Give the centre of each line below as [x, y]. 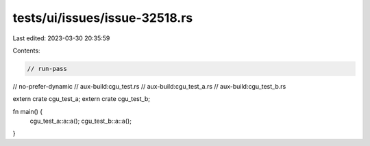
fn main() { [28, 111]
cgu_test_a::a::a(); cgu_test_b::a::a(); [81, 121]
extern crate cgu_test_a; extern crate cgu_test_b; [82, 99]
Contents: [26, 50]
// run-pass [47, 69]
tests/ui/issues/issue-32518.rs [103, 18]
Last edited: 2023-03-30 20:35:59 [61, 38]
